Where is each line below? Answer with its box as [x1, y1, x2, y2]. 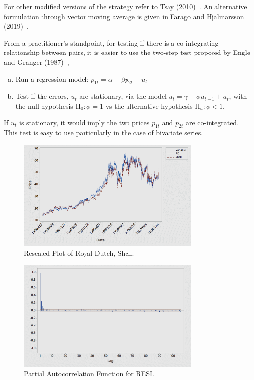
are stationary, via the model [79, 91, 167, 101]
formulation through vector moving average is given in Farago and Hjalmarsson [4, 11, 244, 21]
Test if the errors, [15, 91, 69, 101]
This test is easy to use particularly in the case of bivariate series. [4, 127, 203, 138]
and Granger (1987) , [4, 56, 69, 67]
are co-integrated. [186, 117, 239, 127]
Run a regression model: [15, 73, 89, 84]
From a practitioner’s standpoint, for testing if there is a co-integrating [4, 37, 219, 48]
